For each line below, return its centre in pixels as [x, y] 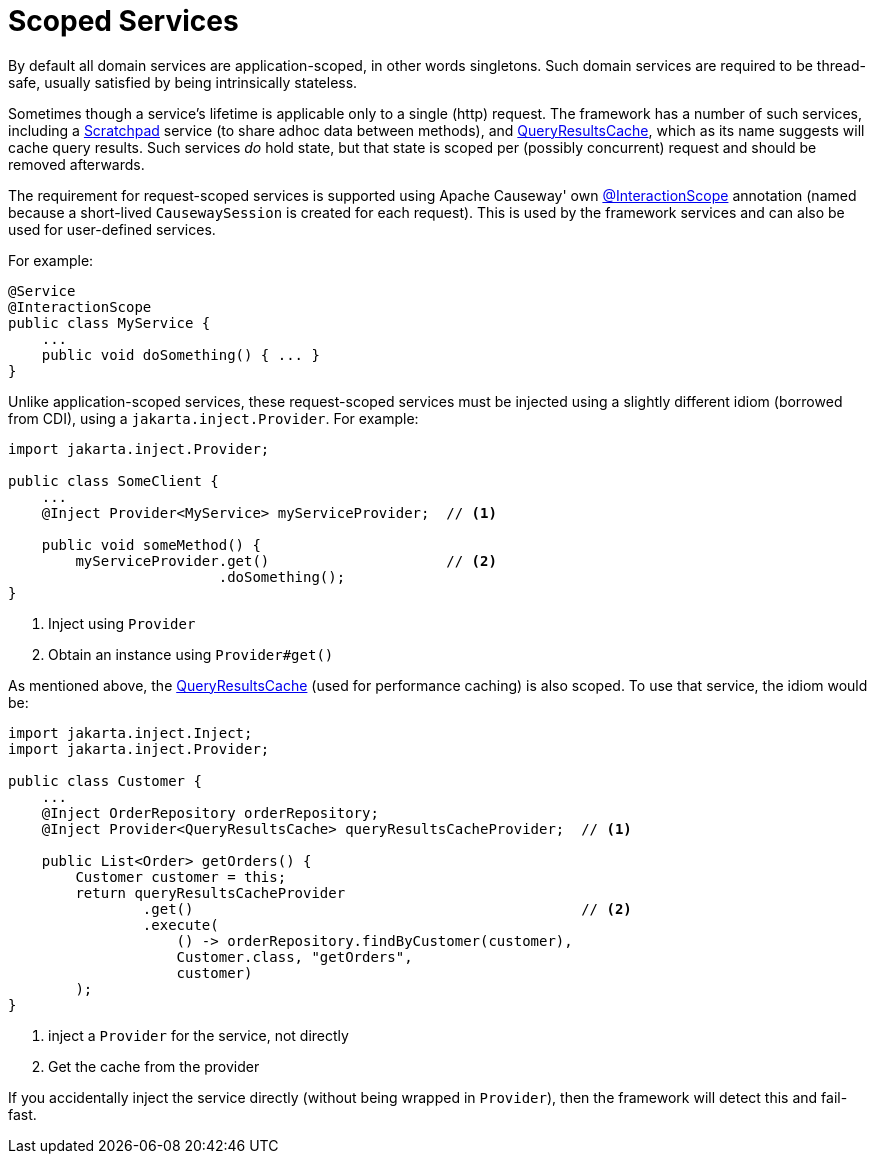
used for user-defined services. [112, 229]
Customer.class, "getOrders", [294, 956]
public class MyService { [109, 322]
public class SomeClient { [113, 480]
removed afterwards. [76, 164]
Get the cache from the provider [154, 1066]
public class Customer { [105, 780]
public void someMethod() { [151, 544]
